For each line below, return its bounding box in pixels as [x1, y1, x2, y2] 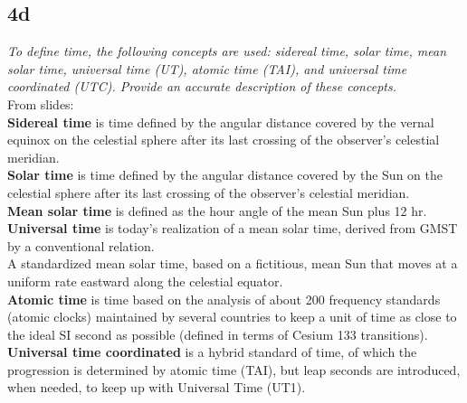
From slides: [7, 94, 74, 113]
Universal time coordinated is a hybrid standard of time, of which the [7, 342, 417, 361]
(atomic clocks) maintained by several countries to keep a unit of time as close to [7, 307, 457, 326]
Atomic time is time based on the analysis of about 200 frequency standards [7, 289, 441, 308]
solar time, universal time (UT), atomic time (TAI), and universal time [7, 59, 407, 78]
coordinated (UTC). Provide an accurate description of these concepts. [7, 77, 396, 96]
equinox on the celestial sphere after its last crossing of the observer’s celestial [7, 130, 440, 149]
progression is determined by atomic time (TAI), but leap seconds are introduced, [7, 360, 461, 379]
